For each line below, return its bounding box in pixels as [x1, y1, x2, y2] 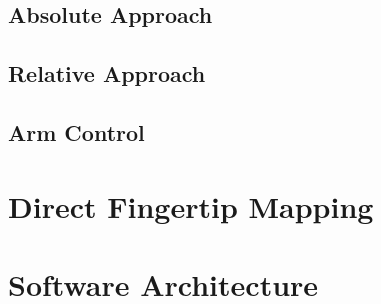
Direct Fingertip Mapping [8, 185, 374, 226]
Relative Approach [8, 58, 206, 89]
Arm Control [8, 116, 145, 147]
